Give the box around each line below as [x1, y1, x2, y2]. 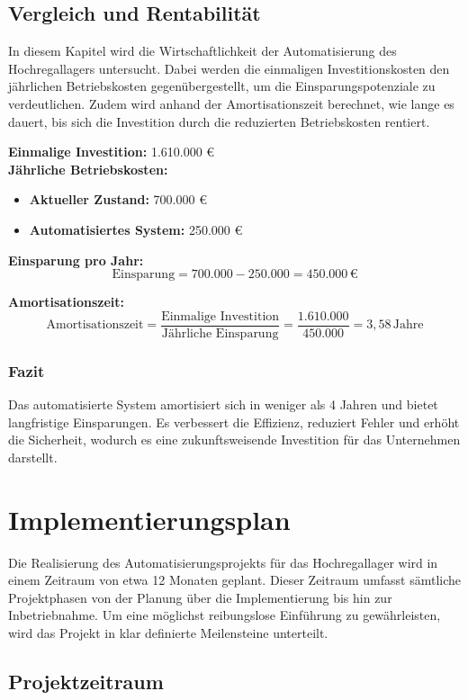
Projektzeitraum [8, 667, 164, 695]
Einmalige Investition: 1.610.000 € [8, 142, 215, 161]
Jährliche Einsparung [161, 327, 279, 340]
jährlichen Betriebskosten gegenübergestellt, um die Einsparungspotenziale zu [8, 76, 436, 95]
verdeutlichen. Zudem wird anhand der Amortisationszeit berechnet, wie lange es [8, 94, 454, 112]
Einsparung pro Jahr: [8, 250, 144, 269]
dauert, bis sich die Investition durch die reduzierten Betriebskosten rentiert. [8, 112, 430, 130]
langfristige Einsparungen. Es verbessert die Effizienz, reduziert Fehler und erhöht [8, 412, 460, 431]
